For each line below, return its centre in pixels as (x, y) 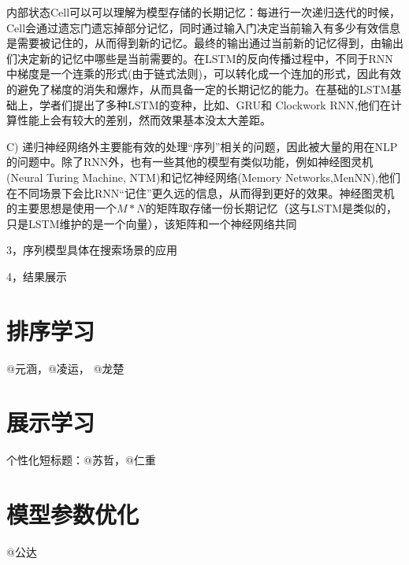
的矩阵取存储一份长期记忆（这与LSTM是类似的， (271, 208)
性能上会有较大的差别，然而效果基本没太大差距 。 (144, 120)
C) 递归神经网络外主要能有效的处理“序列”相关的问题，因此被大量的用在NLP (202, 146)
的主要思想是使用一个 (61, 208)
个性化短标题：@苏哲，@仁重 (81, 460)
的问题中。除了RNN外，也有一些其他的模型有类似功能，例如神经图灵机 (190, 162)
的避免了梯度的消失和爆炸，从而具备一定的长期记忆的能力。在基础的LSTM (199, 89)
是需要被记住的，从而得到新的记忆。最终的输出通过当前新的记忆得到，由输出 (205, 43)
